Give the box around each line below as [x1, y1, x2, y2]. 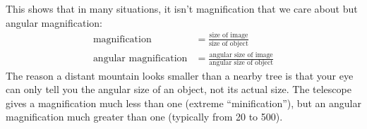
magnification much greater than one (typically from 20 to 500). [6, 109, 283, 124]
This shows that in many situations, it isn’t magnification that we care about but [6, 1, 358, 16]
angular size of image [209, 51, 273, 59]
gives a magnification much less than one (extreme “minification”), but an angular [6, 95, 361, 110]
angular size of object [209, 59, 274, 67]
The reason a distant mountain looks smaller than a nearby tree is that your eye [6, 68, 354, 82]
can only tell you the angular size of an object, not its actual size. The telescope [6, 82, 351, 97]
